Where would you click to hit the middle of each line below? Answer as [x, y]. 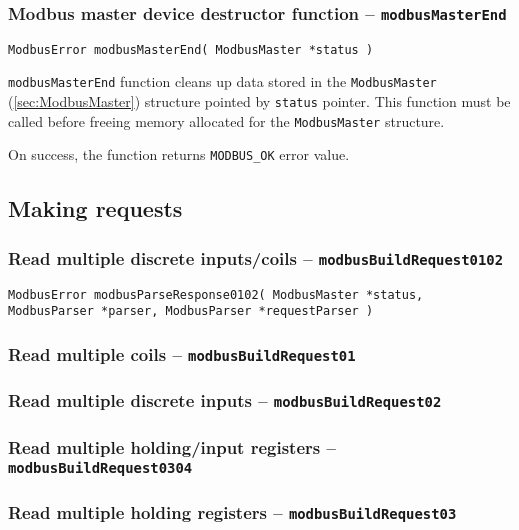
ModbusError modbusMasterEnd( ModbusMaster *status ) [191, 49]
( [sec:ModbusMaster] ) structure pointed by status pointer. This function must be [259, 101]
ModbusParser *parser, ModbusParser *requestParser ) [191, 311]
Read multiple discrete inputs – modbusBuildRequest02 [225, 400]
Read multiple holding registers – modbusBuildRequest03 [232, 512]
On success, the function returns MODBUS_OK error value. [179, 154]
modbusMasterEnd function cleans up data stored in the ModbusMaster [222, 81]
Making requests [95, 208]
